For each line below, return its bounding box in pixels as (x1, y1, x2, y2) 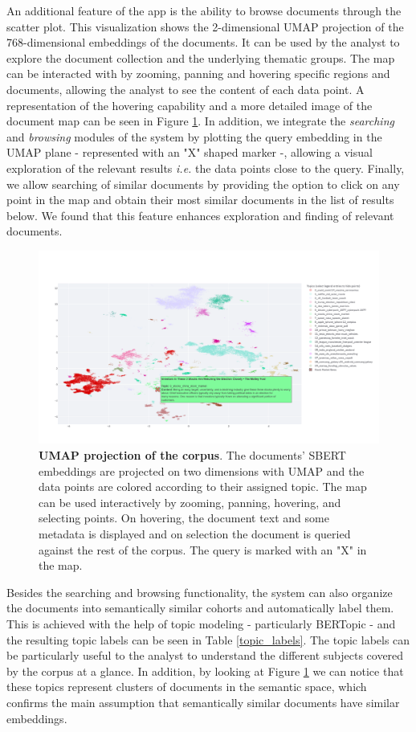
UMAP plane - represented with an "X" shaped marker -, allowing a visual (6, 144, 373, 161)
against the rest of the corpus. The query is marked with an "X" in (39, 541, 367, 558)
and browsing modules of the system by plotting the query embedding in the (6, 128, 382, 145)
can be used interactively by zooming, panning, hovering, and (39, 493, 341, 510)
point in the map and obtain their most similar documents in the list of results (6, 191, 394, 208)
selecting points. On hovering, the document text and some (39, 509, 329, 526)
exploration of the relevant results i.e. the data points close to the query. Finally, (6, 159, 405, 176)
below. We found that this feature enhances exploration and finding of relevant (6, 207, 394, 223)
